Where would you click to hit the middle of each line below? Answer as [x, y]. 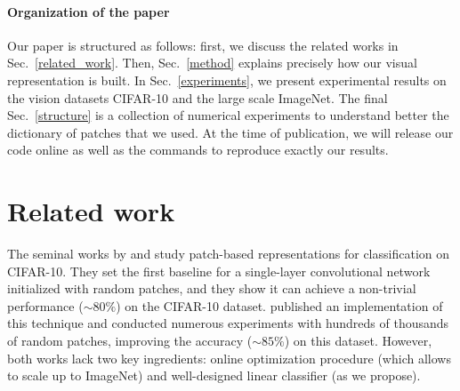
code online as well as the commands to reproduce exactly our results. [198, 150]
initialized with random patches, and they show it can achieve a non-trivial [212, 288]
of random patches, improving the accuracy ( [130, 341]
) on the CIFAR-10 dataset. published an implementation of [279, 305]
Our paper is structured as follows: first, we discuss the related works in [203, 45]
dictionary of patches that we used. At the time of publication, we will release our [230, 132]
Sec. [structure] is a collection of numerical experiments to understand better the [228, 115]
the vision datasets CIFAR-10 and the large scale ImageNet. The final [198, 97]
